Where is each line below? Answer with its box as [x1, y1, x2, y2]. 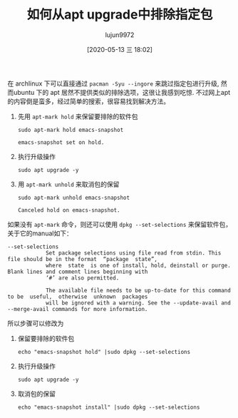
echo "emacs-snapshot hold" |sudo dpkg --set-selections [17, 348, 191, 355]
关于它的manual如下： [7, 229, 73, 238]
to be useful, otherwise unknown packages [7, 293, 148, 300]
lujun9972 [105, 30, 135, 39]
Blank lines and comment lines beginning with [7, 268, 148, 275]
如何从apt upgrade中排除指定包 [26, 6, 213, 23]
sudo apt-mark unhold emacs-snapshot [17, 194, 130, 201]
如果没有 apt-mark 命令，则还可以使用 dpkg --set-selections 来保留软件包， [7, 220, 232, 228]
